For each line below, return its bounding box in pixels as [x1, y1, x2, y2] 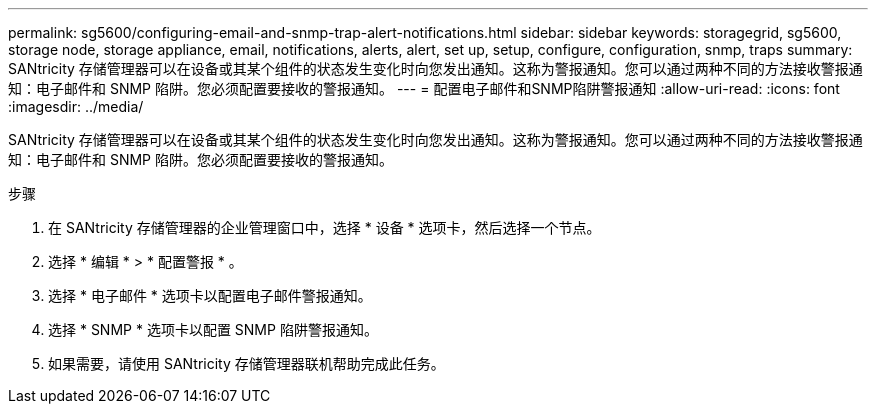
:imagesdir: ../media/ [8, 98, 144, 115]
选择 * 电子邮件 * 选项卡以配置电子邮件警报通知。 [48, 287, 372, 304]
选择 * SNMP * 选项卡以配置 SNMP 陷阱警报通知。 [48, 321, 378, 338]
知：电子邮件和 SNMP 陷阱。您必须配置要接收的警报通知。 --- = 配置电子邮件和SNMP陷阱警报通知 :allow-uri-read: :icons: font [8, 80, 840, 97]
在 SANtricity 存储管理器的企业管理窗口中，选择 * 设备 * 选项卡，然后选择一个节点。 [48, 219, 601, 236]
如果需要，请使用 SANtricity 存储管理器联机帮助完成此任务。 [48, 355, 445, 372]
